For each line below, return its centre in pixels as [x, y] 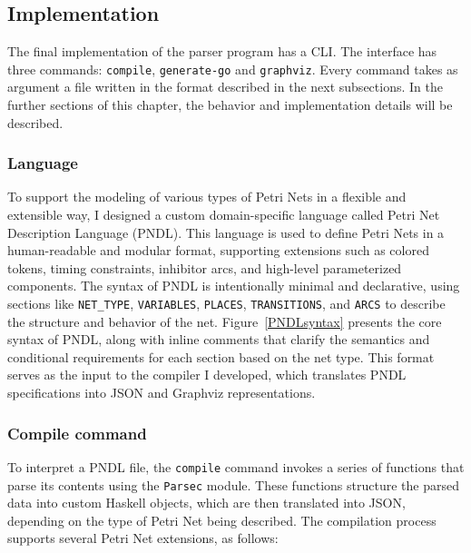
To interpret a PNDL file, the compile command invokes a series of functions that [236, 466]
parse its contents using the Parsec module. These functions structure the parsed [233, 484]
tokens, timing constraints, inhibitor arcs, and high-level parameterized [205, 267]
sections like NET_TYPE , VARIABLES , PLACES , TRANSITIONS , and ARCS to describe [226, 304]
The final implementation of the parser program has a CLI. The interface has [222, 51]
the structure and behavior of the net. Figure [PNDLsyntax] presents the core [225, 321]
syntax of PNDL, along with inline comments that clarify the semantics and [219, 339]
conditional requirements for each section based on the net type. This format [221, 356]
